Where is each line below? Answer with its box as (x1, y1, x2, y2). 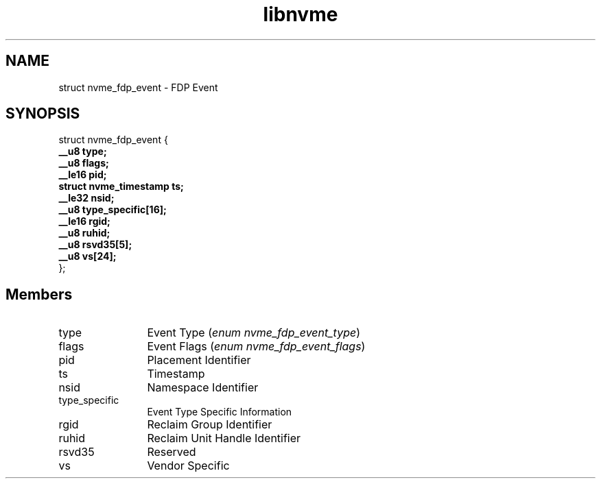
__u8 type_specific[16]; (58, 204, 167, 216)
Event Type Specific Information (147, 406, 292, 418)
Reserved (147, 445, 196, 459)
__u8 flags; (58, 157, 109, 169)
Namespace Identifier (147, 380, 259, 395)
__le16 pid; (58, 169, 107, 181)
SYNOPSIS (5, 105, 80, 123)
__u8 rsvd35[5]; (58, 239, 132, 251)
